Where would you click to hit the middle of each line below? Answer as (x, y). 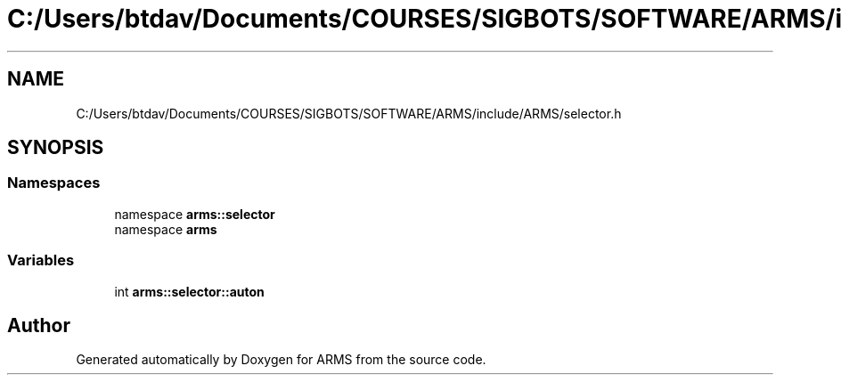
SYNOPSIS (56, 148)
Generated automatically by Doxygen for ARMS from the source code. (281, 360)
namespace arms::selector (195, 214)
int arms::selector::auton (189, 291)
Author (39, 325)
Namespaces (54, 183)
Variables (41, 260)
